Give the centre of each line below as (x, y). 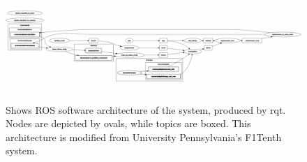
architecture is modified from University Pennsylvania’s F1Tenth (144, 137)
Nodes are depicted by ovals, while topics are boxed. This (128, 123)
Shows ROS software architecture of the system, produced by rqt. (146, 109)
